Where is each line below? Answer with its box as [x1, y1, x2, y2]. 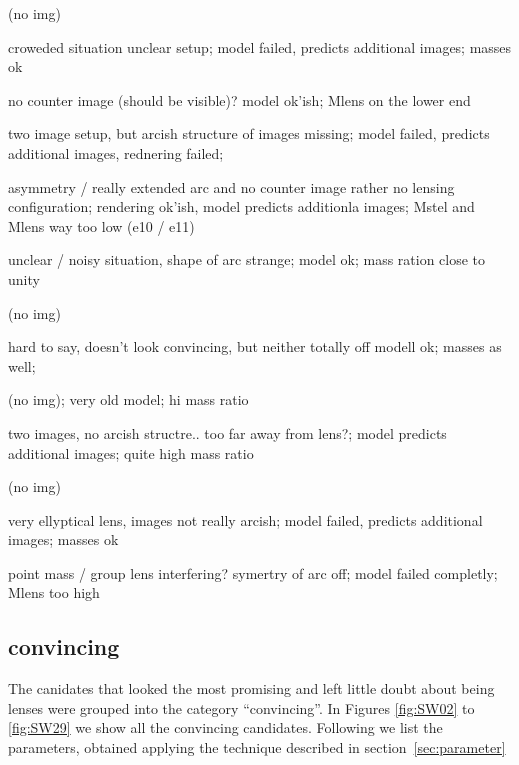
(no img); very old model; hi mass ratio [8, 389, 249, 410]
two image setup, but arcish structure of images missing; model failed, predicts [8, 123, 490, 144]
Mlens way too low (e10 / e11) [8, 215, 195, 236]
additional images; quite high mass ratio [8, 442, 254, 463]
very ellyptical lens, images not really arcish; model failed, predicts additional [8, 509, 483, 530]
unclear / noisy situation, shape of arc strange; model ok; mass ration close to [8, 249, 486, 270]
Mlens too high [8, 582, 100, 603]
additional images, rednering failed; [8, 142, 224, 163]
